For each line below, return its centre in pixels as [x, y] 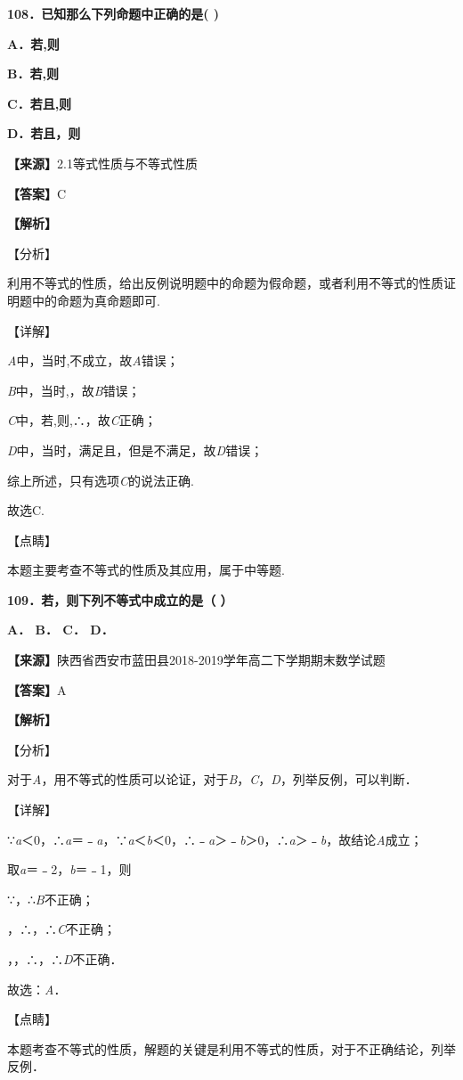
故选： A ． [37, 989]
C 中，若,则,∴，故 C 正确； [82, 420]
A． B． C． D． [61, 630]
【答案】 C [37, 193]
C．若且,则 [40, 103]
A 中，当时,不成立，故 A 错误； [93, 360]
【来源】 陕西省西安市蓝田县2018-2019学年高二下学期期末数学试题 [196, 660]
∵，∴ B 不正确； [51, 899]
